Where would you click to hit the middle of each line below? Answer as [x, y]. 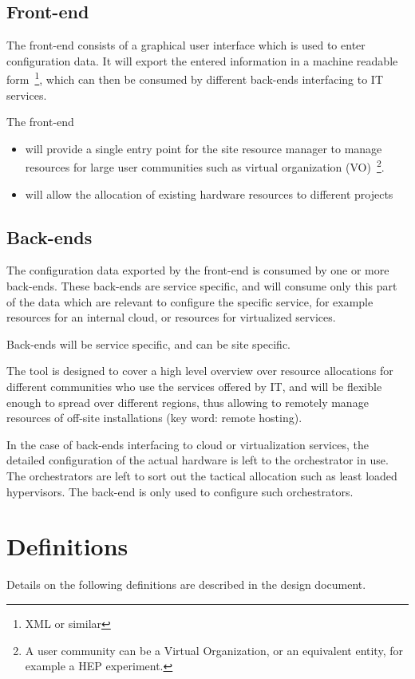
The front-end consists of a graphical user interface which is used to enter [186, 45]
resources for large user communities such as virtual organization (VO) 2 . [205, 166]
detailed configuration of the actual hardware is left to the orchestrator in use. [198, 460]
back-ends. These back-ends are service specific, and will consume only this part [202, 286]
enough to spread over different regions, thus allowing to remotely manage [188, 402]
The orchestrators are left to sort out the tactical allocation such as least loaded [202, 476]
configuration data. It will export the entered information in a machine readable [202, 60]
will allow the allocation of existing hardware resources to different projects [209, 193]
